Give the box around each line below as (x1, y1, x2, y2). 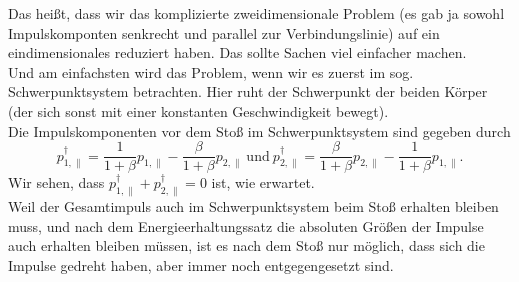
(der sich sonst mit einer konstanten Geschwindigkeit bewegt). (8, 100, 389, 121)
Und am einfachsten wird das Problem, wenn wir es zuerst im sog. (8, 61, 414, 82)
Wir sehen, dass (8, 172, 105, 193)
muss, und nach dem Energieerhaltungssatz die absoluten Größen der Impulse (8, 215, 484, 236)
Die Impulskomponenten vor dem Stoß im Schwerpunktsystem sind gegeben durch (8, 120, 511, 141)
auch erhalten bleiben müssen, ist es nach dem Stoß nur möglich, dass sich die (8, 235, 485, 256)
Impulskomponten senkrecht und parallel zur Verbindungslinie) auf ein (8, 22, 440, 43)
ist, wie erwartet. (211, 172, 315, 193)
